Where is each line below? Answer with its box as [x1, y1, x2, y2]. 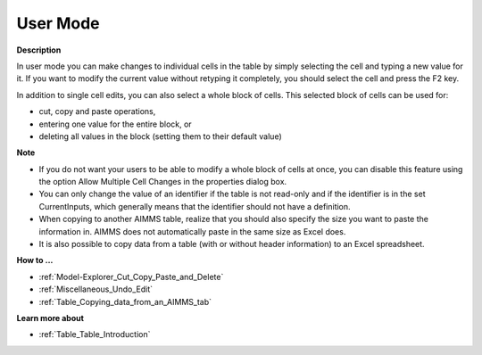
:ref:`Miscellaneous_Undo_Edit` [38, 284, 154, 294]
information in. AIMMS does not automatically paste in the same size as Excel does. [38, 226, 346, 236]
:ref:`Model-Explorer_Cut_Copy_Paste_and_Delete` [38, 271, 224, 282]
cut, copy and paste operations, [38, 106, 156, 117]
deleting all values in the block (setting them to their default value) [38, 130, 282, 142]
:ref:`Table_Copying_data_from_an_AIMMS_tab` [38, 296, 212, 307]
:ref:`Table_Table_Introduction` [38, 329, 151, 340]
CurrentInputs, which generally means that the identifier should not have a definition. [38, 201, 352, 211]
